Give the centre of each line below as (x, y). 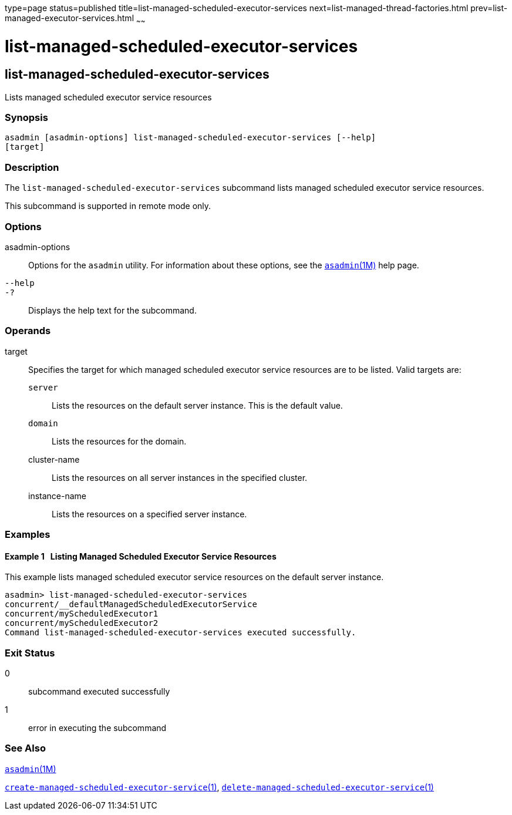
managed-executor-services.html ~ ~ (75, 19)
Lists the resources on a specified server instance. (149, 514)
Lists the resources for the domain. (119, 441)
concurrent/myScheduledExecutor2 (82, 623)
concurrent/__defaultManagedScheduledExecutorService (131, 604)
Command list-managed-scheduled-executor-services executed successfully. (181, 633)
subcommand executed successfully (99, 692)
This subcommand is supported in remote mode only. (108, 206)
